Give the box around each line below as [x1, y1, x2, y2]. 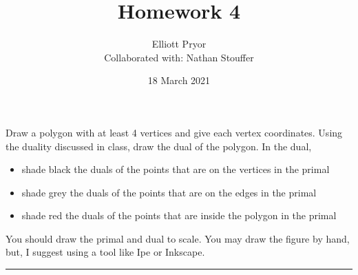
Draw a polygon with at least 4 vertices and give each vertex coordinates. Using [6, 125, 343, 139]
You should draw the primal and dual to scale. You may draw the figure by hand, [6, 231, 350, 245]
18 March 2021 [147, 73, 211, 88]
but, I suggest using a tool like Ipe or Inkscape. [6, 245, 205, 259]
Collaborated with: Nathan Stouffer [104, 50, 254, 64]
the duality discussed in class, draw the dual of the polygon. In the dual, [6, 139, 312, 153]
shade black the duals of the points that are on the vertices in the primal [21, 162, 330, 176]
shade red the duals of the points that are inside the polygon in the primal [21, 208, 337, 223]
